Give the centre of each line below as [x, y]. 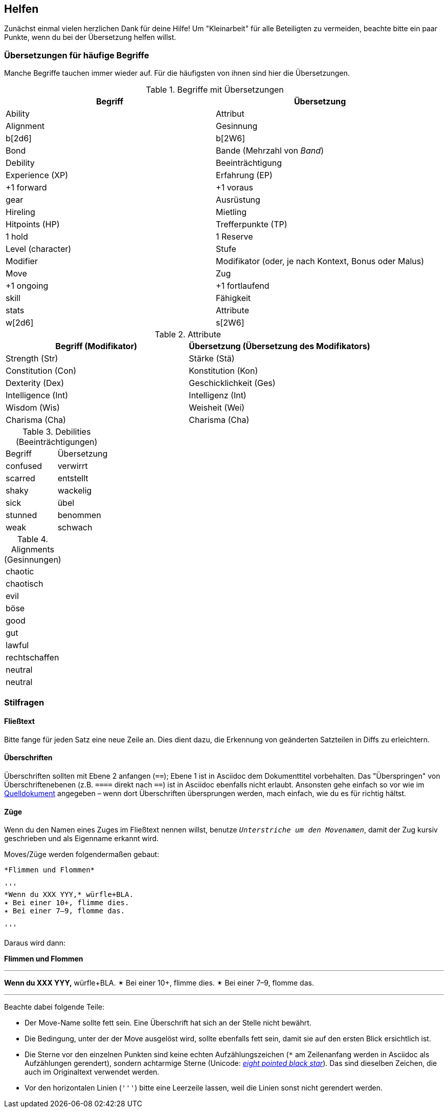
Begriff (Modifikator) [96, 346]
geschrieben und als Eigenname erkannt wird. [82, 839]
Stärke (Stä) [212, 359]
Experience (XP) [37, 175]
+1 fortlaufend [243, 286]
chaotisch [25, 584]
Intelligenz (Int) [218, 395]
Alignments [33, 550]
